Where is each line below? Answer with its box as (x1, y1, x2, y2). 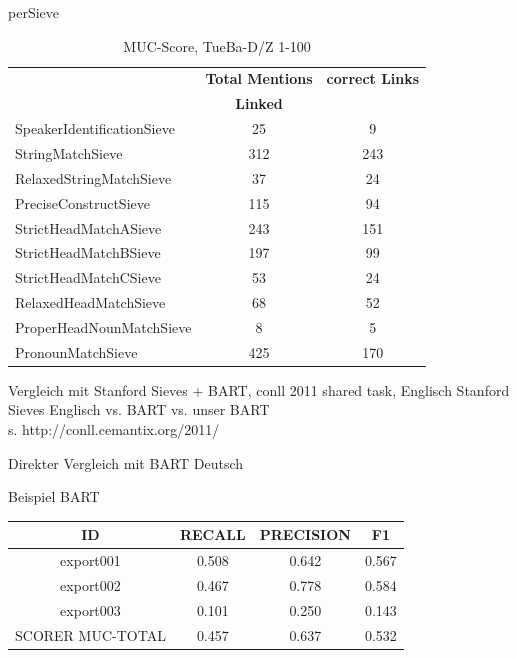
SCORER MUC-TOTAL (15, 624, 166, 645)
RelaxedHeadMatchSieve (15, 292, 166, 313)
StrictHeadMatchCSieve (15, 267, 161, 288)
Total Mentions (205, 68, 313, 89)
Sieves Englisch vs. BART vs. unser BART (8, 399, 270, 420)
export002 (60, 574, 121, 595)
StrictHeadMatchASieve (15, 217, 162, 238)
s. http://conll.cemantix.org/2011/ (8, 419, 220, 439)
